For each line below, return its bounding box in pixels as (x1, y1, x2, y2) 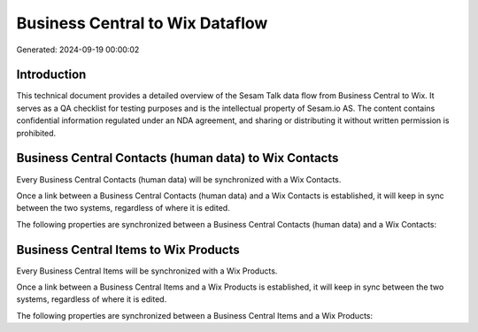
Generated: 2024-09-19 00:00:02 (16, 44, 140, 55)
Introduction (16, 67, 87, 82)
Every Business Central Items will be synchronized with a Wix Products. (16, 266, 278, 276)
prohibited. (16, 127, 57, 138)
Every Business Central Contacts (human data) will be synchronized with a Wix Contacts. (16, 174, 342, 185)
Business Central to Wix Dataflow (16, 13, 268, 33)
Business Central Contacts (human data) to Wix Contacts (16, 151, 339, 166)
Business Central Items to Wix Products (16, 242, 240, 257)
